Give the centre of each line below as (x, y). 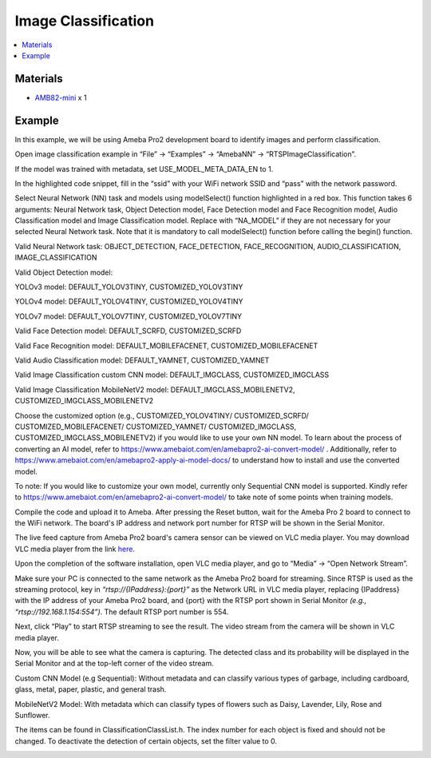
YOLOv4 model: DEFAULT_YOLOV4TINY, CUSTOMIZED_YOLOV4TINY (129, 302)
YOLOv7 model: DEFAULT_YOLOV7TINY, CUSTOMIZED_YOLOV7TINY (129, 316)
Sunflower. (33, 715)
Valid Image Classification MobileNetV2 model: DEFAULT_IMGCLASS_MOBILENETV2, (155, 389)
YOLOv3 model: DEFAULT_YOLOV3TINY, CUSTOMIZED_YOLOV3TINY (129, 287)
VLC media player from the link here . (75, 549)
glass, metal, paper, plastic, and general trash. (91, 689)
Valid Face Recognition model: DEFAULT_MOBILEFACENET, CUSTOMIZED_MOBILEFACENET (166, 345)
